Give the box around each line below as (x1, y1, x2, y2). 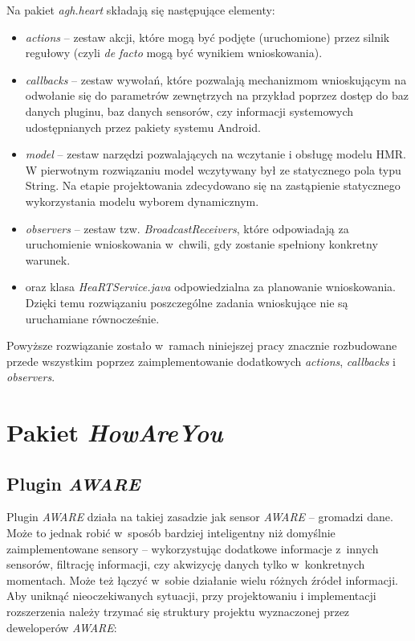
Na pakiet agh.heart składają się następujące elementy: (6, 2, 275, 18)
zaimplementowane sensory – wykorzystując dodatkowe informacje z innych (6, 540, 379, 557)
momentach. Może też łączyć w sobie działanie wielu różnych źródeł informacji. (6, 571, 398, 588)
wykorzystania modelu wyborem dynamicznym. (25, 192, 259, 209)
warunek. (25, 251, 71, 268)
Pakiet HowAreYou (6, 416, 223, 450)
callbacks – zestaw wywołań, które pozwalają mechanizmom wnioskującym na (25, 71, 407, 88)
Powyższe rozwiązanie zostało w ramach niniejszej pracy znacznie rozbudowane (6, 337, 397, 354)
